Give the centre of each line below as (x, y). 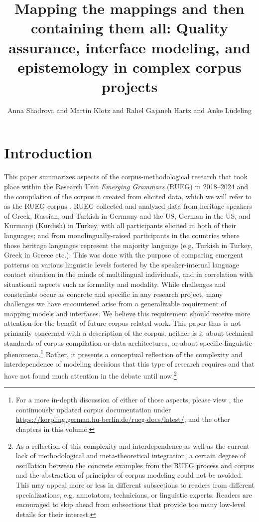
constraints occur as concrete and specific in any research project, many (114, 294)
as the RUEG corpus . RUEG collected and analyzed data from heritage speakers (128, 206)
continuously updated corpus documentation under (93, 409)
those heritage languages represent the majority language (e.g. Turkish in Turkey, (128, 245)
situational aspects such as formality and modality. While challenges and (115, 284)
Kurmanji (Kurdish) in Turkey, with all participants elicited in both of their (120, 225)
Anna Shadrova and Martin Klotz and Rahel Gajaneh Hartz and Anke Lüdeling (129, 110)
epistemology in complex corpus (129, 66)
